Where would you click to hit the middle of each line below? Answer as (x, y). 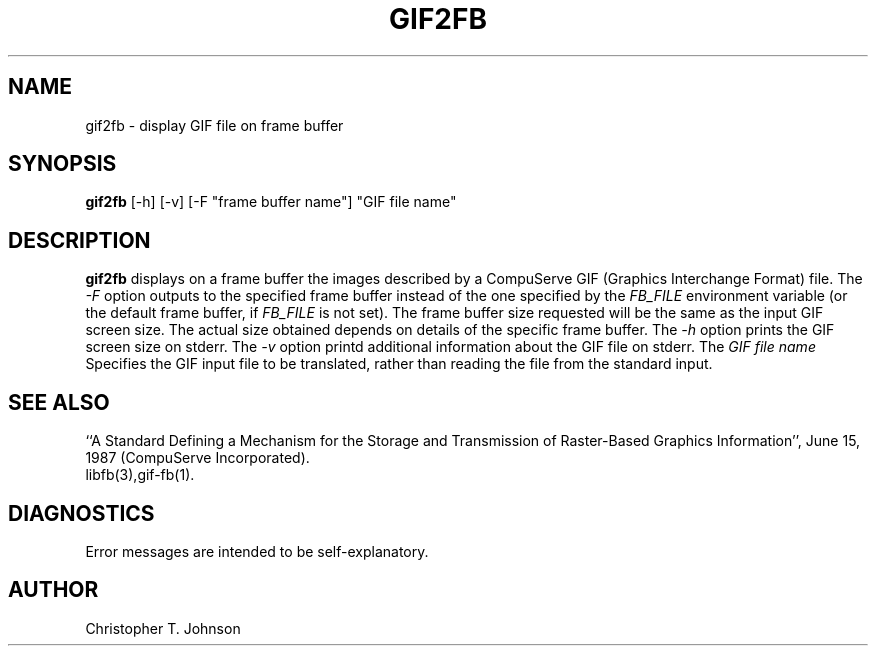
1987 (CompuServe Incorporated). (197, 458)
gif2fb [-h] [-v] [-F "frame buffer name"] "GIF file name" (271, 202)
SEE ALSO (59, 402)
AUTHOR (53, 590)
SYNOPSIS (62, 164)
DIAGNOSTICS (81, 513)
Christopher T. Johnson (163, 628)
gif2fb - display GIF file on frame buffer (214, 125)
